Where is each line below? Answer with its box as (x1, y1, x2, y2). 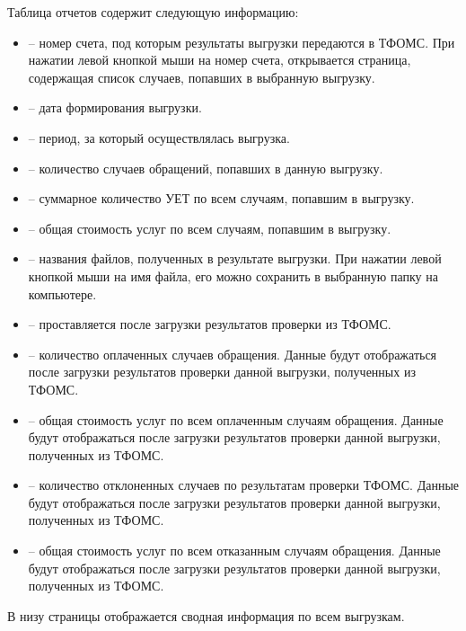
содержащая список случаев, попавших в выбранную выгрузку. (28, 67, 375, 86)
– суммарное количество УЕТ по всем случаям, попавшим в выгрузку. (28, 189, 415, 208)
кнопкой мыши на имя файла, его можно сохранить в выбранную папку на (28, 266, 438, 285)
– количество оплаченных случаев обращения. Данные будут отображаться (28, 344, 437, 363)
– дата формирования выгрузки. (28, 98, 202, 117)
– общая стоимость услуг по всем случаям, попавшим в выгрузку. (28, 218, 391, 237)
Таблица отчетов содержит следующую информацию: (7, 3, 299, 21)
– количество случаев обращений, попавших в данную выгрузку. (28, 158, 383, 177)
